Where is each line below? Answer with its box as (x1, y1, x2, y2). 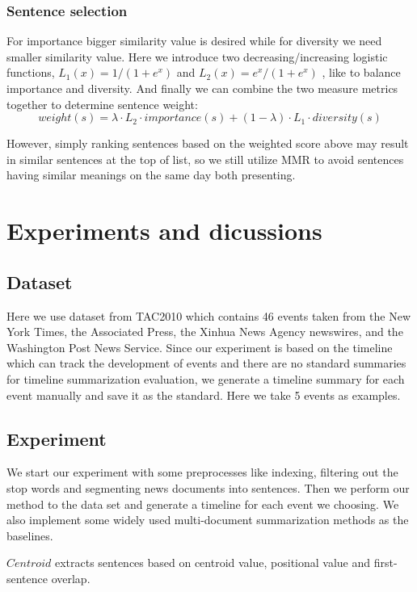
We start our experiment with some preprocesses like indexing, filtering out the (6, 464, 398, 481)
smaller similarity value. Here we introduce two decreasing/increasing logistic (6, 48, 388, 65)
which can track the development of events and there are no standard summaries (6, 355, 406, 372)
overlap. (51, 569, 91, 586)
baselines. (6, 527, 53, 544)
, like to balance (322, 64, 401, 81)
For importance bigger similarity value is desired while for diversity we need (6, 32, 382, 49)
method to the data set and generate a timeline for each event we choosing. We (6, 495, 399, 512)
